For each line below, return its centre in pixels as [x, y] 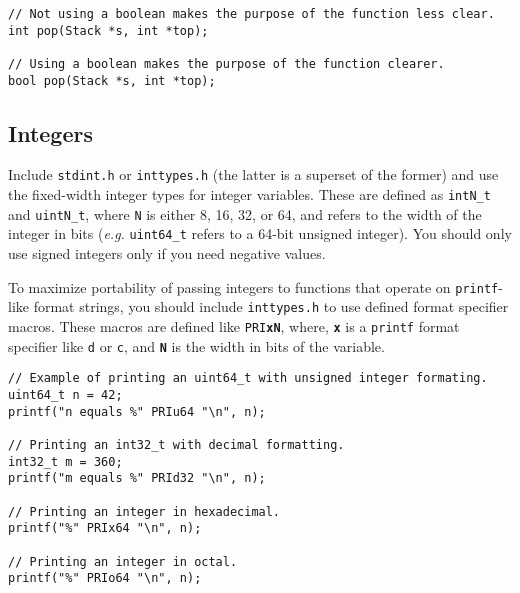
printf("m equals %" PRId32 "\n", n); [137, 478]
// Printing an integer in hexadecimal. [144, 511]
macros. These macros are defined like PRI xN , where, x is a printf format [234, 326]
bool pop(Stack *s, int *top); [112, 80]
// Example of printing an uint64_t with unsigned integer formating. [248, 378]
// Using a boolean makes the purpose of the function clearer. [226, 63]
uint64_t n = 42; [65, 394]
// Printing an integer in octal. [123, 561]
